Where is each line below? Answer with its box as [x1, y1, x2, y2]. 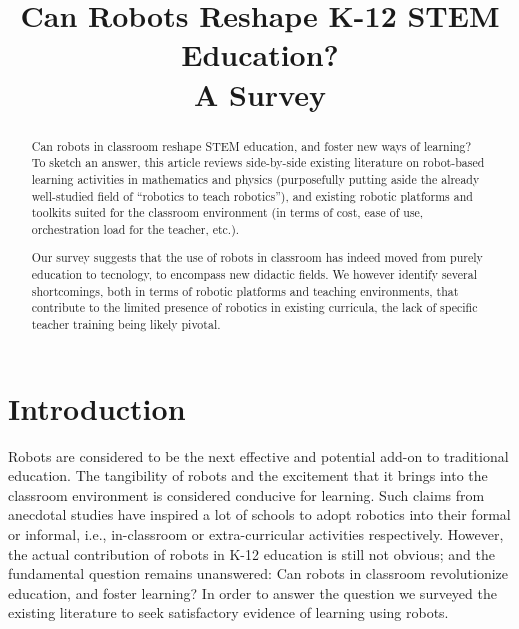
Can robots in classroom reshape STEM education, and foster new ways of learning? [31, 137, 472, 154]
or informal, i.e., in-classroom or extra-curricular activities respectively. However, [8, 523, 504, 544]
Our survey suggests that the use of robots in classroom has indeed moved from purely [31, 249, 483, 266]
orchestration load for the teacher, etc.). [31, 220, 240, 237]
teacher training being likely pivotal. [31, 316, 221, 332]
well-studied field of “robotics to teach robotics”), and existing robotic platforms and [31, 187, 473, 204]
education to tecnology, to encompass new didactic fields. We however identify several [31, 266, 478, 283]
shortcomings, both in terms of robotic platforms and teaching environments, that [31, 282, 459, 299]
